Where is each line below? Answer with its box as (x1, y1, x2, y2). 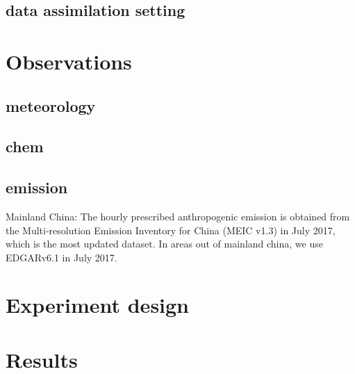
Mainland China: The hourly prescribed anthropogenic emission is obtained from (6, 209, 350, 223)
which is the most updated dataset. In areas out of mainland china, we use (6, 236, 323, 251)
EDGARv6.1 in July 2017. (6, 250, 117, 264)
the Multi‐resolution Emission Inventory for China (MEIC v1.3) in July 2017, (6, 222, 336, 237)
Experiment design (6, 291, 190, 319)
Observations (6, 47, 132, 75)
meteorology (6, 95, 96, 116)
